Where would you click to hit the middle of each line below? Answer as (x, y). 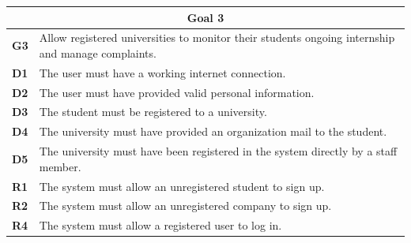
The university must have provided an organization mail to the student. (213, 131)
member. (60, 166)
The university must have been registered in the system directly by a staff (218, 151)
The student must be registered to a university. (153, 112)
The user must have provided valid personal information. (177, 92)
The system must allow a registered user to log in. (160, 225)
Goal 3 (205, 17)
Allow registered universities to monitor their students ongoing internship (217, 37)
